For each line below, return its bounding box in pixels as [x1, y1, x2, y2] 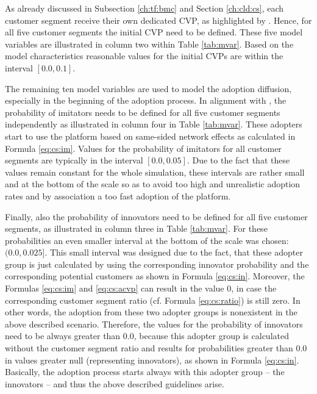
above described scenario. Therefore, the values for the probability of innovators [5, 317, 303, 330]
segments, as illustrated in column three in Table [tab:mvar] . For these [5, 222, 268, 235]
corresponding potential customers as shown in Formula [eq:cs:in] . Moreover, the [5, 270, 305, 282]
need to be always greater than [5, 329, 121, 342]
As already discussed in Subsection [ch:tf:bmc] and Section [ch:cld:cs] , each [5, 2, 284, 14]
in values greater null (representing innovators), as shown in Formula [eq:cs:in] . [5, 353, 299, 366]
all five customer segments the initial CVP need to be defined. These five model [5, 26, 303, 38]
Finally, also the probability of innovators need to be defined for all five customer [5, 210, 308, 223]
